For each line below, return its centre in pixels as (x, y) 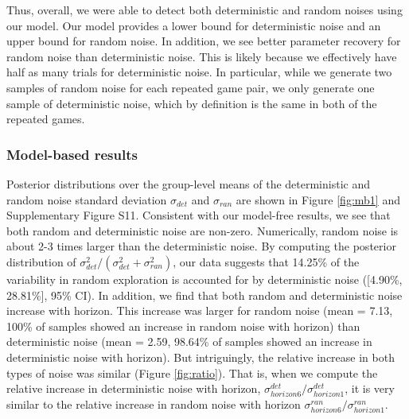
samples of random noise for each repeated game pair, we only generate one (191, 87)
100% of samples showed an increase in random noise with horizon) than (183, 326)
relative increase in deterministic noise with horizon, (134, 388)
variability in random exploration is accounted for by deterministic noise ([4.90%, (204, 279)
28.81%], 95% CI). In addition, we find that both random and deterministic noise (204, 295)
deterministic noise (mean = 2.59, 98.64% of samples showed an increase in (189, 341)
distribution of (41, 261)
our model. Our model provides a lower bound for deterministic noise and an (194, 25)
